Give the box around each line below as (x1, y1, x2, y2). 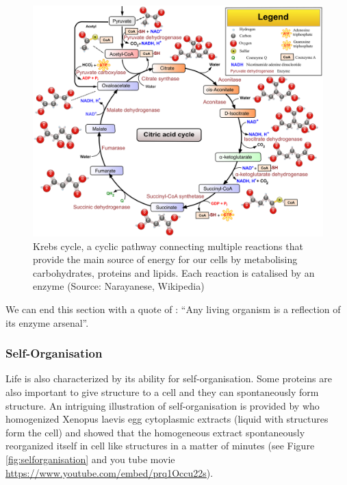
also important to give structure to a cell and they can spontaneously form (5, 385, 319, 399)
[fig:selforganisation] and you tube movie (5, 451, 175, 466)
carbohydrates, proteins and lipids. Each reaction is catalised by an (33, 265, 315, 279)
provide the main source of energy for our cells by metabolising (33, 252, 298, 266)
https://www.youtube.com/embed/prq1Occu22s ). (5, 465, 214, 480)
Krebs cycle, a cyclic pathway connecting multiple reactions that (33, 238, 303, 253)
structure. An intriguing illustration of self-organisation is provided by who (5, 398, 320, 412)
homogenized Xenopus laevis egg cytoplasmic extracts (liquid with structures (5, 412, 329, 426)
